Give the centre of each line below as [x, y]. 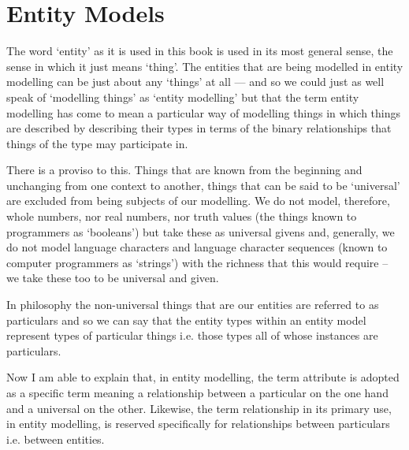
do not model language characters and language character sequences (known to [197, 247]
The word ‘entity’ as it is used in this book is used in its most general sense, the [200, 51]
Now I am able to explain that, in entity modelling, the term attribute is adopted [203, 377]
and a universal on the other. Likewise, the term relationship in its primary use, [199, 408]
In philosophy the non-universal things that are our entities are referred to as [193, 305]
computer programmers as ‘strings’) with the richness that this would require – [197, 262]
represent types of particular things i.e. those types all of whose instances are [192, 335]
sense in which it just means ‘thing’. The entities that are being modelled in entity [205, 66]
